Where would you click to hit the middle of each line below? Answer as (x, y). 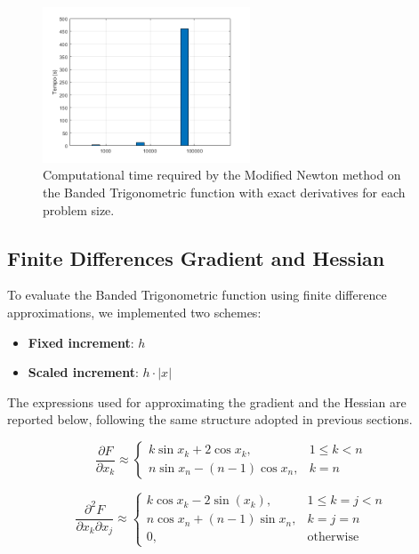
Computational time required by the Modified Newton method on (222, 175)
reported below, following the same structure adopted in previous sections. (210, 419)
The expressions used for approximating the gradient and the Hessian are (207, 401)
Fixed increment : (81, 342)
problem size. (79, 209)
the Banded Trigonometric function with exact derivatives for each (224, 193)
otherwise (333, 538)
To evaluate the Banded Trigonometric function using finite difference (197, 295)
